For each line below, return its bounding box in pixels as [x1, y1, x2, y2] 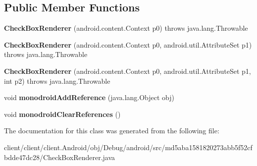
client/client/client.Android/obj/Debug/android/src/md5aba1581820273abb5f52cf [4, 142, 253, 152]
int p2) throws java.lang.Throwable [4, 75, 110, 86]
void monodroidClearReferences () [4, 109, 121, 119]
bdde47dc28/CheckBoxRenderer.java [4, 152, 115, 162]
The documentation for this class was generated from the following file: [4, 125, 219, 136]
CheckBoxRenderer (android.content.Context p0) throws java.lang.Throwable [4, 23, 248, 33]
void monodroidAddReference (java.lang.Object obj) [4, 92, 175, 103]
